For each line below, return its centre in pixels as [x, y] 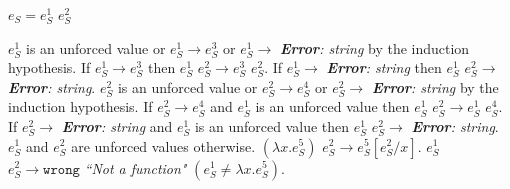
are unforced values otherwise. [163, 145]
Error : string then [384, 67]
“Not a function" [135, 167]
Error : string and [117, 125]
